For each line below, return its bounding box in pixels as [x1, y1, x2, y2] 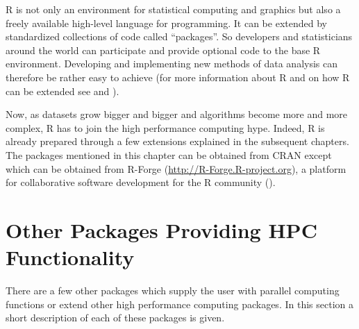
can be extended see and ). [6, 83, 119, 98]
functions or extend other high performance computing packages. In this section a [6, 296, 353, 311]
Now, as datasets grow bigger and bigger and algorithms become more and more [6, 107, 348, 121]
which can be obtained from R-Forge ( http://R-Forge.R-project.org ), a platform [6, 161, 347, 176]
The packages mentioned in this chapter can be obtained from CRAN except [6, 147, 332, 162]
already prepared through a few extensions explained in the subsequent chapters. [6, 134, 349, 149]
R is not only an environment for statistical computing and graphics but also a [6, 2, 341, 16]
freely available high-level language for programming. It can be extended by [6, 15, 327, 30]
